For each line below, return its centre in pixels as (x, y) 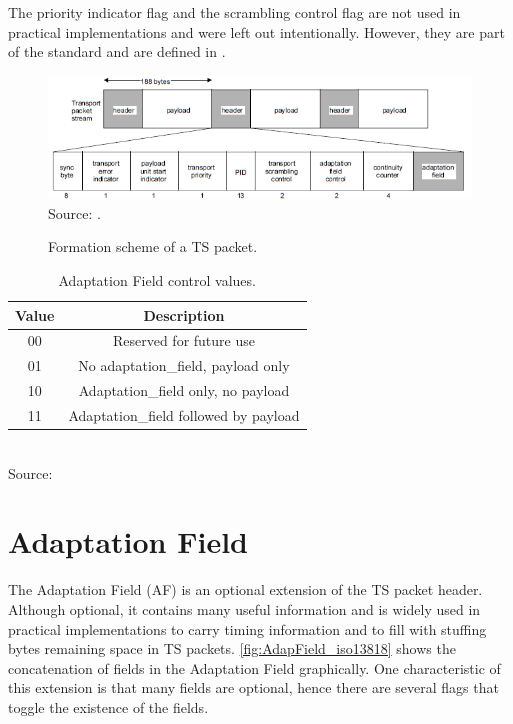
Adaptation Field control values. (157, 279)
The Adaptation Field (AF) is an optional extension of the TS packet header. (245, 589)
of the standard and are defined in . (117, 51)
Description (184, 314)
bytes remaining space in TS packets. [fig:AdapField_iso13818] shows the (232, 648)
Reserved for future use (183, 340)
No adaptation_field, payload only (184, 365)
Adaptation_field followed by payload (184, 414)
